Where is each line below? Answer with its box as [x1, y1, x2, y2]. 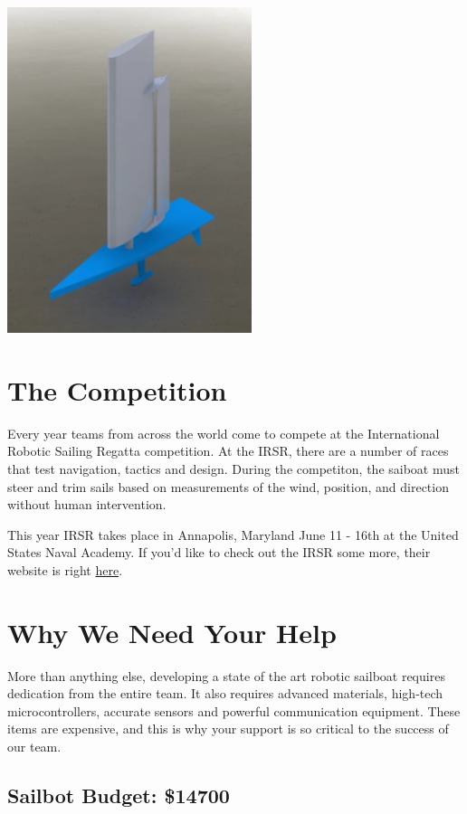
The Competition [7, 371, 227, 408]
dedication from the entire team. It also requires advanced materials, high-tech [7, 684, 443, 703]
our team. [7, 736, 62, 755]
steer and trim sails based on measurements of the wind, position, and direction [7, 477, 449, 496]
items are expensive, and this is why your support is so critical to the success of [7, 719, 449, 738]
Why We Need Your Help [7, 613, 337, 650]
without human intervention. [7, 495, 167, 514]
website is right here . [7, 560, 123, 579]
